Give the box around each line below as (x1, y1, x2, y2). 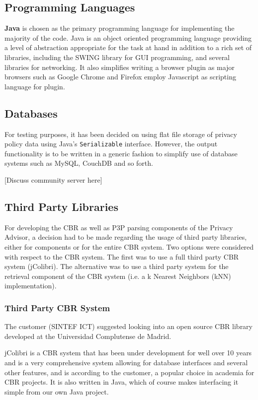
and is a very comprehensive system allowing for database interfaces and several (4, 357, 248, 367)
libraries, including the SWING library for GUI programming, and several (4, 52, 230, 62)
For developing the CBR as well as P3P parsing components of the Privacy (4, 222, 233, 232)
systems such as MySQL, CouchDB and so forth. (4, 158, 153, 168)
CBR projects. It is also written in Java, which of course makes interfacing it (4, 377, 239, 387)
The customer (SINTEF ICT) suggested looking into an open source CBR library (4, 321, 253, 332)
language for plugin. (4, 81, 65, 91)
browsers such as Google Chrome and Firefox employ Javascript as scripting (4, 71, 236, 82)
